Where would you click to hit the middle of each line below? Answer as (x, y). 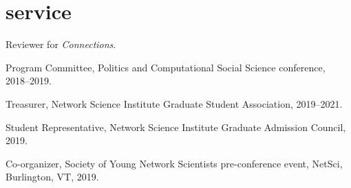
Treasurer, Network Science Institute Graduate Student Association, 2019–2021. (174, 103)
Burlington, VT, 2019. (52, 177)
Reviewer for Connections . (61, 44)
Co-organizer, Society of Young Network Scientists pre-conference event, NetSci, (174, 163)
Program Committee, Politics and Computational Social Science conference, (166, 67)
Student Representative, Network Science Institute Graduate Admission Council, (176, 127)
